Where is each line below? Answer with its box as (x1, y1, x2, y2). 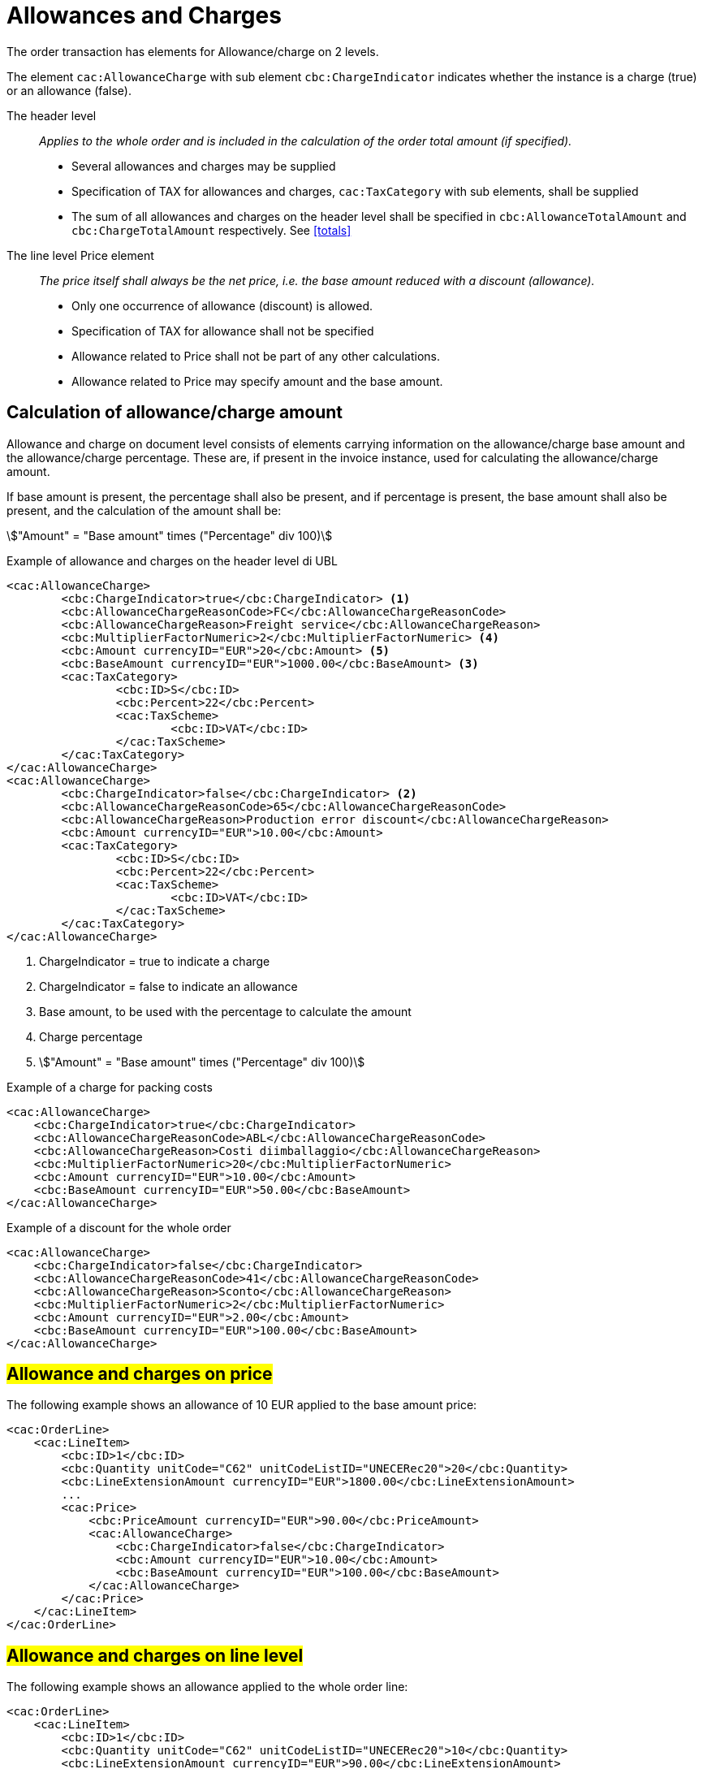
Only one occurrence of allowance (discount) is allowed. (71, 298, 373, 313)
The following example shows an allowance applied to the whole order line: (6, 1680, 408, 1694)
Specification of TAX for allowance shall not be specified (71, 323, 374, 338)
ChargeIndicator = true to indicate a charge (39, 954, 270, 968)
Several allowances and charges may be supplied (71, 158, 336, 173)
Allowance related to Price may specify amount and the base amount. (71, 374, 443, 388)
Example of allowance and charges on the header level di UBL (6, 553, 338, 568)
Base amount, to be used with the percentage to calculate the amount (39, 1004, 412, 1019)
